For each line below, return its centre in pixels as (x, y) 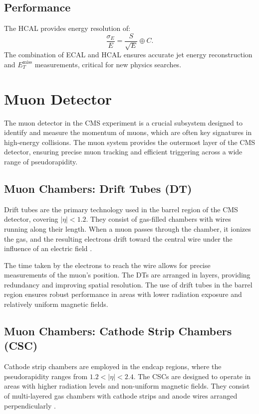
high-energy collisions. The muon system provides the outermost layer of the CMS (130, 142)
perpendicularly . (30, 405)
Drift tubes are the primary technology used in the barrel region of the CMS (121, 209)
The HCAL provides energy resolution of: (67, 28)
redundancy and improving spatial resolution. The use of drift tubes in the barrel (128, 284)
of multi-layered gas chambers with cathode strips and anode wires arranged (121, 396)
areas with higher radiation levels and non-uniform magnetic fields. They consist (127, 386)
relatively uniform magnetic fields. (56, 304)
